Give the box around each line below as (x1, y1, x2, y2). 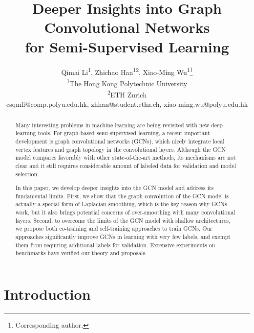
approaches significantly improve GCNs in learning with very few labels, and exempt (15, 233, 231, 241)
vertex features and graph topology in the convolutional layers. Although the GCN (15, 145, 226, 153)
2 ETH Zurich (107, 88, 147, 99)
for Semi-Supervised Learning (25, 36, 229, 56)
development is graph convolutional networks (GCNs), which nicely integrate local (15, 137, 225, 145)
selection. (15, 169, 39, 178)
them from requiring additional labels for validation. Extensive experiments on (15, 240, 215, 249)
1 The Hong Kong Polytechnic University (66, 76, 188, 88)
